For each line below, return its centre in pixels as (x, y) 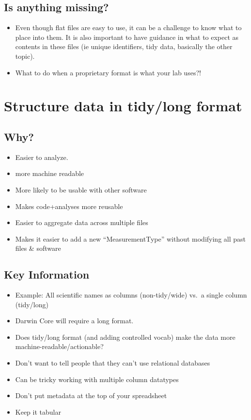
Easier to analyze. (42, 157)
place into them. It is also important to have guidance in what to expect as (127, 37)
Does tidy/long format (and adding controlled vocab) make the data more (125, 337)
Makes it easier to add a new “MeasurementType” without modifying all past (130, 238)
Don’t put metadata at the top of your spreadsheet (91, 395)
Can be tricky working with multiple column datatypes (97, 379)
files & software (38, 248)
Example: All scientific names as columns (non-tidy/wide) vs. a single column (131, 295)
